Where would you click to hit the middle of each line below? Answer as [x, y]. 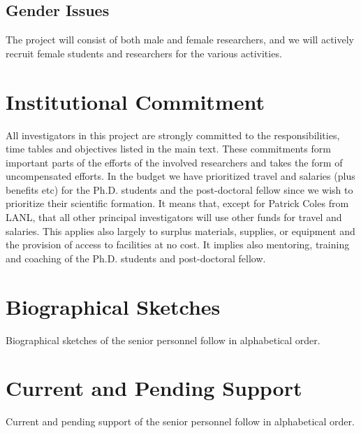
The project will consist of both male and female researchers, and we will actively [180, 40]
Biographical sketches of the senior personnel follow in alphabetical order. [163, 340]
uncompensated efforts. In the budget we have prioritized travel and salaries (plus [180, 176]
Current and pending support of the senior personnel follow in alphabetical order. [180, 421]
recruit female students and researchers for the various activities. [144, 53]
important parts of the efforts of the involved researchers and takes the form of [174, 162]
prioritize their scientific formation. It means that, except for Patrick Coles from [177, 203]
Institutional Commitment [135, 101]
